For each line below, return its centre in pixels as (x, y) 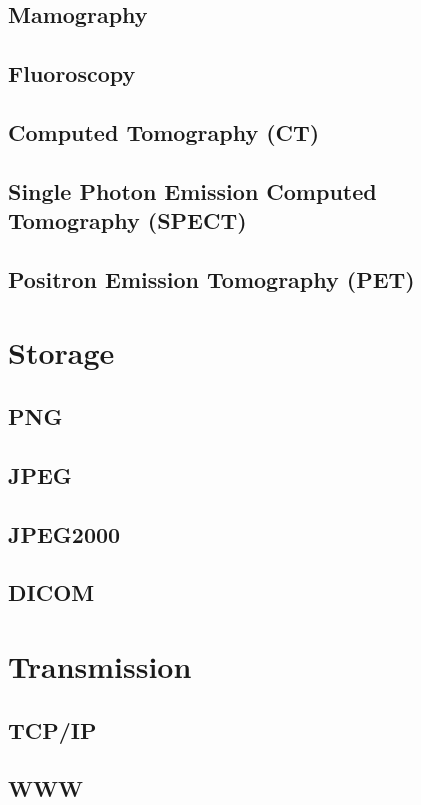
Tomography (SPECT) (127, 220)
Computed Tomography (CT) (164, 131)
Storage (61, 352)
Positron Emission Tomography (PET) (211, 278)
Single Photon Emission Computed (192, 190)
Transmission (100, 665)
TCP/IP (52, 729)
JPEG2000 (64, 533)
